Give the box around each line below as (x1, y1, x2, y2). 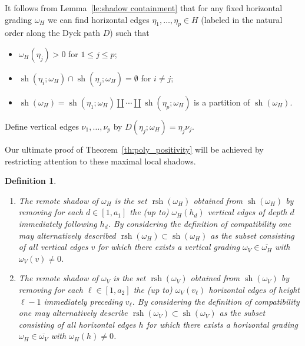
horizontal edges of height (208, 283, 300, 295)
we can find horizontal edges (47, 13, 150, 25)
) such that (110, 27, 150, 39)
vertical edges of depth (207, 206, 287, 218)
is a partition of (194, 95, 250, 108)
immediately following (18, 217, 97, 229)
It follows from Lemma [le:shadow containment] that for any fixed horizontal (5, 2, 283, 14)
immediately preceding (44, 295, 122, 307)
